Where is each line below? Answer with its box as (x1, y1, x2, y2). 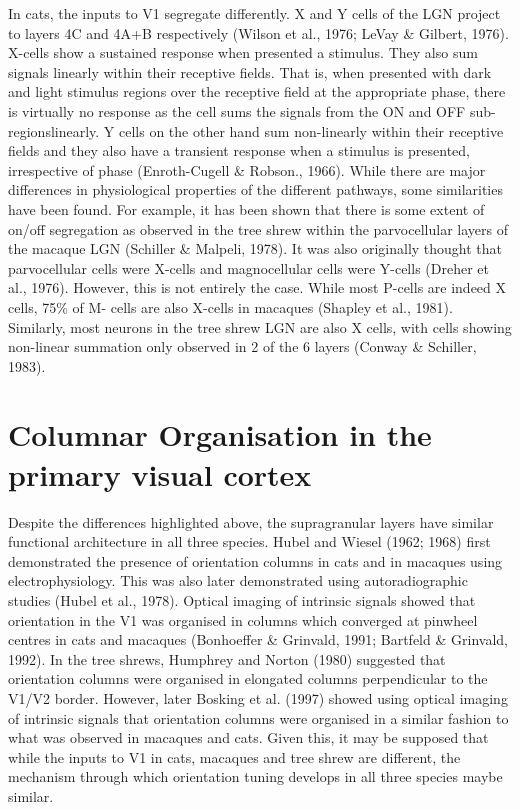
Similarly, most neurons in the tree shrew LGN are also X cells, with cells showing (8, 316, 512, 337)
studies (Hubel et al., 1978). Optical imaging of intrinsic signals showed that (8, 589, 476, 610)
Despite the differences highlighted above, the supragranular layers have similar (8, 511, 494, 532)
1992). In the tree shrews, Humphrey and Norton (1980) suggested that (8, 648, 446, 669)
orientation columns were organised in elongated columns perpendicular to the (8, 668, 488, 689)
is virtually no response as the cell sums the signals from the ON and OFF (8, 100, 466, 121)
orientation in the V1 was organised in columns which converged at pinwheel (8, 609, 478, 630)
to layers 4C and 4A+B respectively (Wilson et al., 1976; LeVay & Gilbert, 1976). (8, 22, 509, 43)
